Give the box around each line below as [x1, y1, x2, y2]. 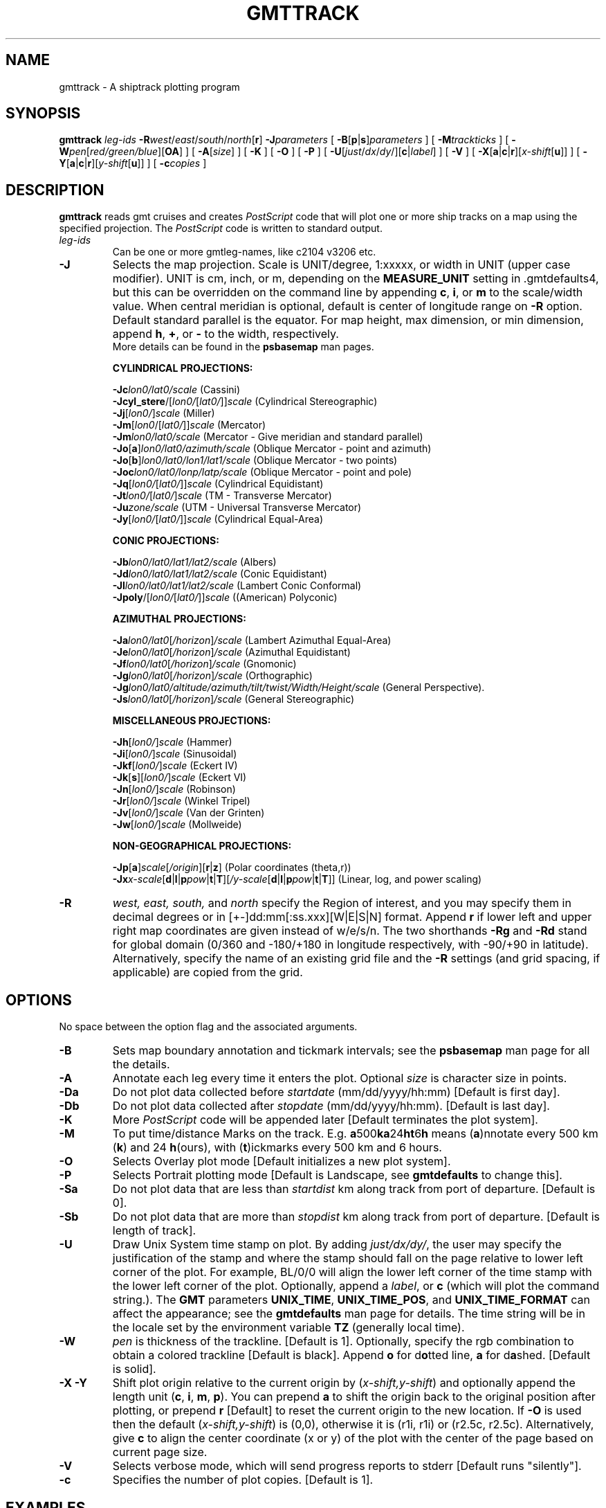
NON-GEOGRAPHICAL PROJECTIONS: [112, 840, 292, 852]
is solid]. [112, 1362, 156, 1376]
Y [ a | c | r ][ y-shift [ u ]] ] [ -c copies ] [59, 157, 207, 170]
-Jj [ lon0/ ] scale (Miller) [112, 407, 215, 420]
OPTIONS [6, 991, 72, 1009]
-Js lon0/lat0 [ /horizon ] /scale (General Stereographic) [112, 693, 355, 706]
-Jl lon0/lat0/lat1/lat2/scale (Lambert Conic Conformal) [112, 580, 362, 592]
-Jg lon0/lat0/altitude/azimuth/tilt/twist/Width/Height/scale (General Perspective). [112, 681, 485, 694]
